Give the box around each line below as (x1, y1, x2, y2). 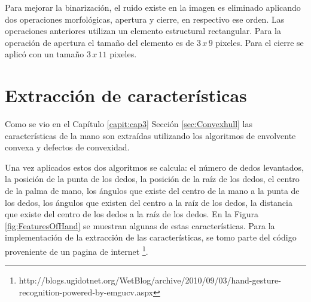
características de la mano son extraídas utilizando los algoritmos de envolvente (5, 129, 296, 141)
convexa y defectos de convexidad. (5, 141, 130, 153)
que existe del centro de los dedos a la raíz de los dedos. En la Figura (5, 208, 258, 220)
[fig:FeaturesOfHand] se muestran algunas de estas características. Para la (5, 219, 275, 232)
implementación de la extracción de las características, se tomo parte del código (5, 231, 297, 244)
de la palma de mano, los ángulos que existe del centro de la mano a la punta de (5, 184, 300, 197)
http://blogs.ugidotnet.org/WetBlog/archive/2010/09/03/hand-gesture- (19, 274, 281, 286)
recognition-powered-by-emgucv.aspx (19, 285, 153, 298)
